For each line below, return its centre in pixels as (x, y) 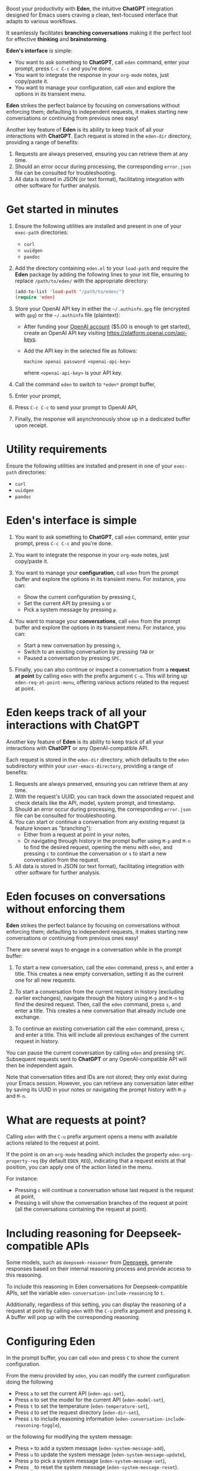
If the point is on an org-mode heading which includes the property (87, 1155)
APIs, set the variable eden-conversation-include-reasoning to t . (85, 1293)
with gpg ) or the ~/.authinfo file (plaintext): (67, 315)
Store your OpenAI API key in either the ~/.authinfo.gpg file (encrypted (102, 309)
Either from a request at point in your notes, (77, 834)
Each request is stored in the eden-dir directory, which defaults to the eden (98, 760)
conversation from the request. (62, 860)
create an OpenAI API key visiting (65, 332)
